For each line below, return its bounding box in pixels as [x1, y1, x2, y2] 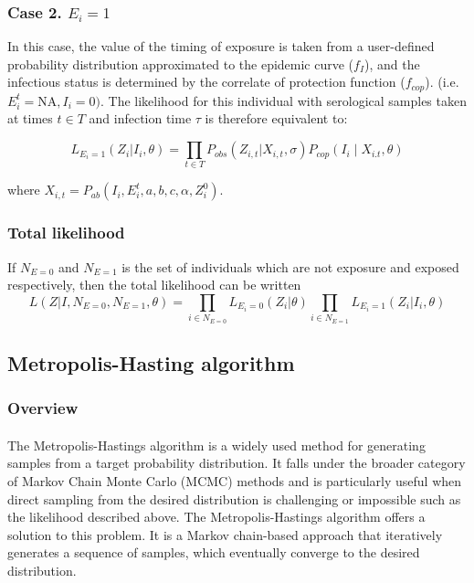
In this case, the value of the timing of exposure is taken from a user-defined [7, 37, 435, 56]
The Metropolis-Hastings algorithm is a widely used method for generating [7, 435, 426, 454]
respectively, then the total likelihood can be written [7, 275, 301, 294]
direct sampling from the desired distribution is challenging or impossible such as [7, 489, 461, 508]
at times [7, 109, 53, 128]
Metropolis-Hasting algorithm [7, 348, 295, 376]
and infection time [89, 109, 192, 128]
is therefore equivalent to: [205, 109, 348, 128]
